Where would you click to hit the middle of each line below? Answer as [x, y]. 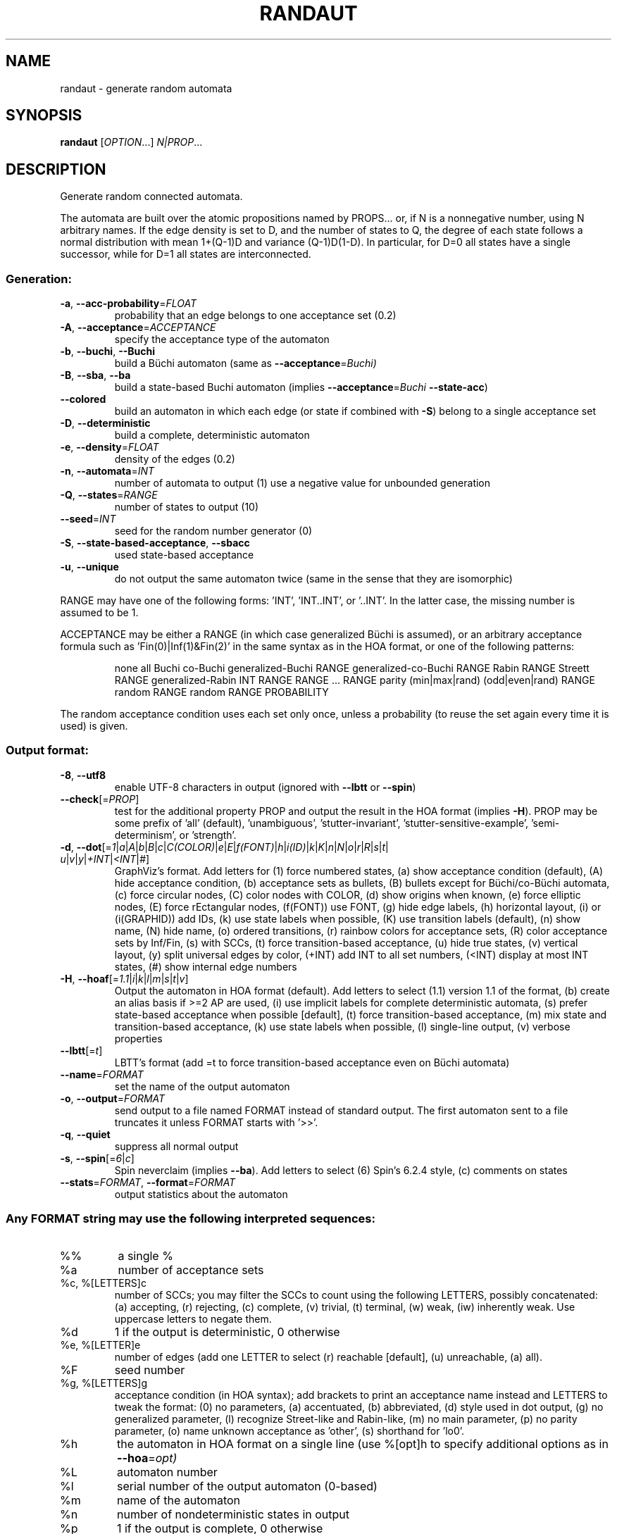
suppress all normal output [176, 1146]
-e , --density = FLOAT [110, 447]
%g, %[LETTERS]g [104, 1383]
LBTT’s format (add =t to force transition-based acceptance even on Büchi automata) [312, 1062]
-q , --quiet [85, 1134]
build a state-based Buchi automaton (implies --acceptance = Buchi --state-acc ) [301, 387]
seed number [150, 1370]
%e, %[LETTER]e [100, 1345]
